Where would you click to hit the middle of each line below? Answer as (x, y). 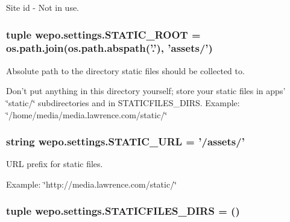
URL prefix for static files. (55, 164)
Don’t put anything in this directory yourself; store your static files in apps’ (146, 91)
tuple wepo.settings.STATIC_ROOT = (103, 34)
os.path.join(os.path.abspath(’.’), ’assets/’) (109, 48)
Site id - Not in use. (43, 7)
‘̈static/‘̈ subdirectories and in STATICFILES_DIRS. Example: (123, 102)
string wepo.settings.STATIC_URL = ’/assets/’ (125, 141)
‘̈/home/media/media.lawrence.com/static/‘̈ (87, 114)
